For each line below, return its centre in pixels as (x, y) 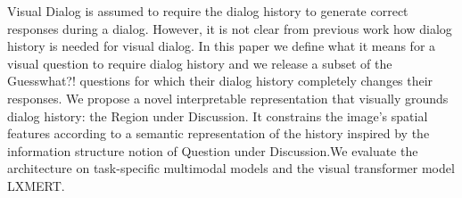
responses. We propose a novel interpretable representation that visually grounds (228, 98)
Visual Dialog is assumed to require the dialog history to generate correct (208, 11)
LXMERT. (36, 185)
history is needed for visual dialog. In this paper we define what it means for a (222, 46)
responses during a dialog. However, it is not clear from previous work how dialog (230, 28)
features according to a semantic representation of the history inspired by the (219, 133)
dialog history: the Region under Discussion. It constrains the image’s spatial (218, 115)
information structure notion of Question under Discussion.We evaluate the (213, 150)
